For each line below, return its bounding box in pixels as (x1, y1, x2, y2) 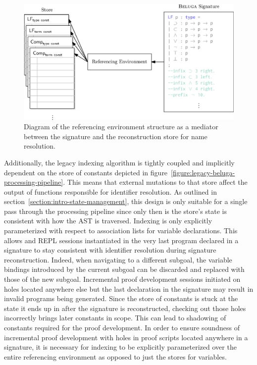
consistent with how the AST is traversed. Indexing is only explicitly (4, 215, 212, 226)
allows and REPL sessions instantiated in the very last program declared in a (4, 235, 239, 245)
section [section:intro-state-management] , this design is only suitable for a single (4, 196, 248, 207)
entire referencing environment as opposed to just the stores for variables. (4, 351, 227, 362)
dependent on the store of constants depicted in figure (4, 167, 168, 177)
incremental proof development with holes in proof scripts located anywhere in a (4, 332, 248, 342)
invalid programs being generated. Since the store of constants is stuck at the (4, 293, 238, 304)
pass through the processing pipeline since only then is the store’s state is (4, 206, 227, 216)
